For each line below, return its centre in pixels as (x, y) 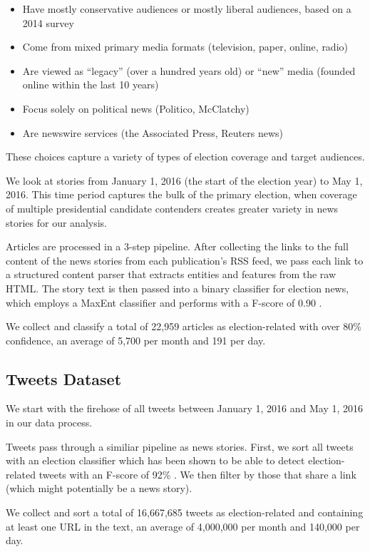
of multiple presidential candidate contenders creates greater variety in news (172, 208)
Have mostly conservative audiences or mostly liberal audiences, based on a (187, 9)
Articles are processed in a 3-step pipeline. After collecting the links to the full (177, 246)
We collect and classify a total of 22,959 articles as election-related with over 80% (184, 326)
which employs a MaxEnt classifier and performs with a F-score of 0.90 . (164, 302)
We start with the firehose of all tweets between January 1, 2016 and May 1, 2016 (185, 408)
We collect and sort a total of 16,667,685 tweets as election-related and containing (185, 512)
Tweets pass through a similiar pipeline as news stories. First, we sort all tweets (180, 446)
